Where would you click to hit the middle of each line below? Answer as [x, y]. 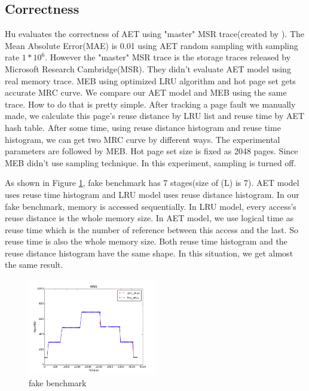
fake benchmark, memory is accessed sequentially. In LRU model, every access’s [151, 206]
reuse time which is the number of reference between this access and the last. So [152, 229]
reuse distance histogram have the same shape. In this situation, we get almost [149, 253]
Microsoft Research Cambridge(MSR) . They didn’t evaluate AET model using [148, 68]
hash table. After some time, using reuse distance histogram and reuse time [143, 127]
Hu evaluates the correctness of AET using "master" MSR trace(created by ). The [155, 34]
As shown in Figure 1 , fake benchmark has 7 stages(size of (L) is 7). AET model [152, 183]
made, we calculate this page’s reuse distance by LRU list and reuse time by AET [155, 116]
